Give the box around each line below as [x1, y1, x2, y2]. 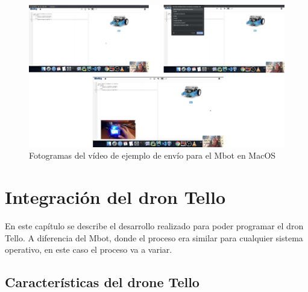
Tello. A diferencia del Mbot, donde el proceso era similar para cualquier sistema [5, 231, 303, 244]
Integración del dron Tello [5, 185, 226, 209]
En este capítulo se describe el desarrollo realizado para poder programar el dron [5, 220, 304, 232]
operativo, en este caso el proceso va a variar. [5, 243, 172, 256]
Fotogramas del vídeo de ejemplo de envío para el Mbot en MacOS [29, 149, 276, 162]
